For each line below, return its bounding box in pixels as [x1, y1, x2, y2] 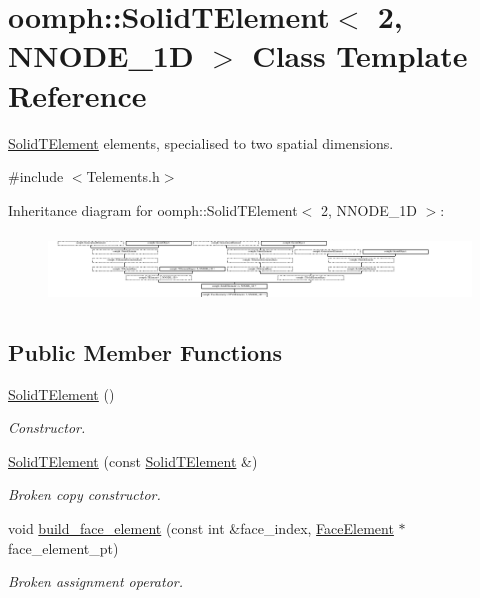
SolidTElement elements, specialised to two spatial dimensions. [8, 132, 394, 153]
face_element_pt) [8, 537, 119, 558]
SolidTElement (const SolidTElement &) [8, 450, 258, 471]
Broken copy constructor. [8, 484, 161, 505]
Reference [8, 74, 147, 115]
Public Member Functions [8, 336, 282, 367]
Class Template [252, 35, 468, 76]
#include [8, 166, 64, 187]
